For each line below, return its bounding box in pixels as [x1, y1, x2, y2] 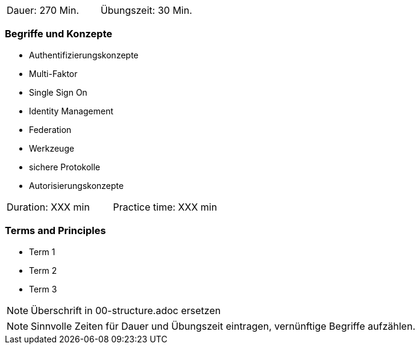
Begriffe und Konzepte [5, 28, 113, 40]
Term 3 [29, 283, 57, 294]
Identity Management [29, 105, 114, 116]
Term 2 [29, 265, 57, 276]
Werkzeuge [29, 143, 75, 153]
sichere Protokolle [29, 161, 101, 172]
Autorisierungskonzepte [29, 180, 124, 191]
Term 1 [29, 246, 55, 257]
